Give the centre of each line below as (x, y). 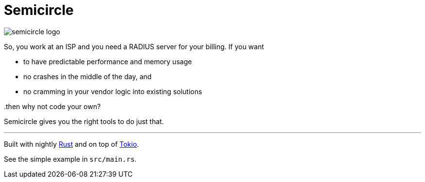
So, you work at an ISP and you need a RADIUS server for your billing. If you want (134, 46)
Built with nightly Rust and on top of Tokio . (72, 144)
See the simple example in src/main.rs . (70, 159)
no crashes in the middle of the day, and (88, 76)
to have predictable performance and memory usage (108, 61)
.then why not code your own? (52, 106)
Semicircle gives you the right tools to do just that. (84, 121)
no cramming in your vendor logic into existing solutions (113, 91)
